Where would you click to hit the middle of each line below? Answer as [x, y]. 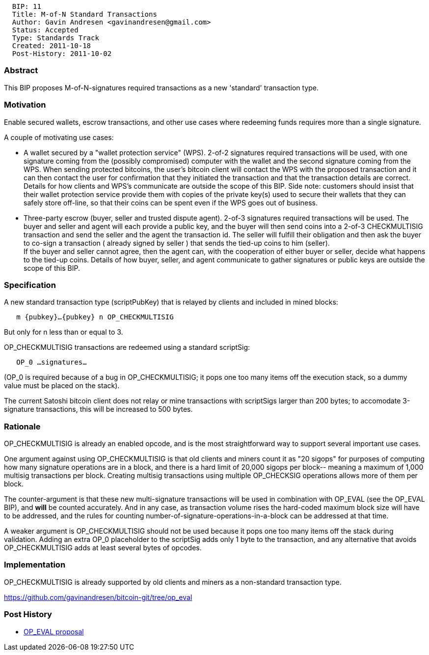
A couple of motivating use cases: [59, 137]
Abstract [21, 71]
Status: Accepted [45, 30]
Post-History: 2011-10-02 [62, 54]
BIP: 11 [27, 6]
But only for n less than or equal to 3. [64, 332]
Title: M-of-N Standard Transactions [84, 14]
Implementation [35, 565]
